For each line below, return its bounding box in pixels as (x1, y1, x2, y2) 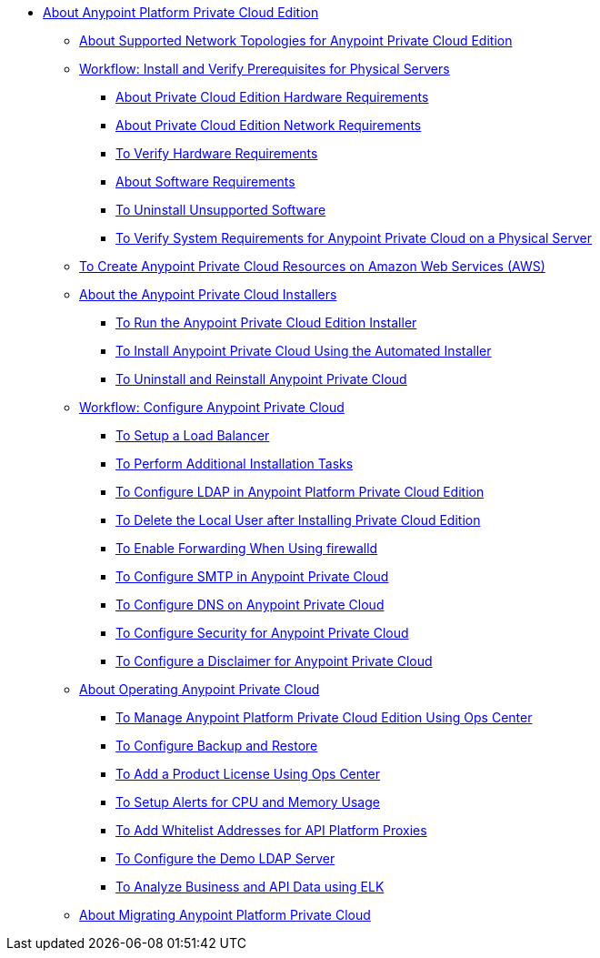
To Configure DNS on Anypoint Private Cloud (115, 597, 385, 612)
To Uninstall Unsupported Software (115, 202, 326, 217)
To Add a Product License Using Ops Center (115, 766, 380, 782)
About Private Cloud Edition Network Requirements (115, 117, 422, 133)
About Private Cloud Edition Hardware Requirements (115, 89, 429, 105)
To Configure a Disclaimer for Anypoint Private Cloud (115, 653, 433, 669)
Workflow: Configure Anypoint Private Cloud (79, 399, 345, 415)
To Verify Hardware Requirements (115, 146, 318, 161)
